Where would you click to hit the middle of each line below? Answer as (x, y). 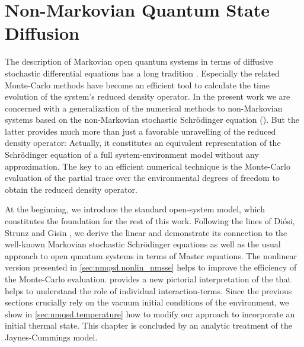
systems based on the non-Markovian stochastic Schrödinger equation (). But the (152, 120)
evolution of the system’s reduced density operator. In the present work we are (148, 96)
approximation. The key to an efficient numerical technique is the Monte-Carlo (148, 166)
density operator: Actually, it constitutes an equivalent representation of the (143, 143)
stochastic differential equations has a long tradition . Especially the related (142, 73)
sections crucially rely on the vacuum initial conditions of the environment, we (147, 302)
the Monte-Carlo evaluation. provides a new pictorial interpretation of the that (148, 279)
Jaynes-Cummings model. (51, 337)
